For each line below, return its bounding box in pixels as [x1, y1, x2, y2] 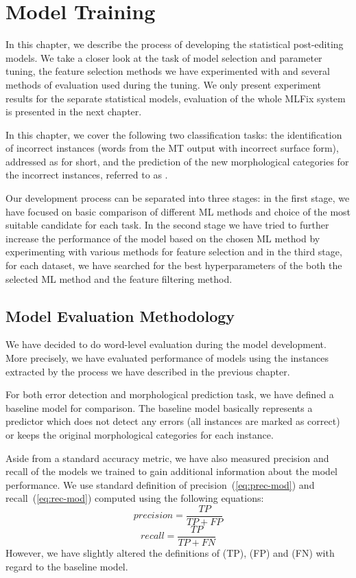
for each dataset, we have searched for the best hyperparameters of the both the [5, 258, 342, 273]
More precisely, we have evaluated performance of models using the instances [5, 351, 329, 365]
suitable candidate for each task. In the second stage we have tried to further [5, 218, 329, 232]
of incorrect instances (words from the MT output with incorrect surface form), [5, 141, 339, 155]
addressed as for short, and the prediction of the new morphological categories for [5, 154, 349, 168]
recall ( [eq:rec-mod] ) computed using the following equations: [5, 491, 264, 505]
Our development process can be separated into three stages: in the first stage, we [5, 191, 350, 205]
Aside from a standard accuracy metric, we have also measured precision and [5, 450, 329, 465]
